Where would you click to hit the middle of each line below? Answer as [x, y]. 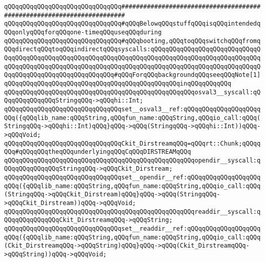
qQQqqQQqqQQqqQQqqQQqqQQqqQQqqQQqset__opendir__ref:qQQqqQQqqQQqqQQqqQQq [132, 178]
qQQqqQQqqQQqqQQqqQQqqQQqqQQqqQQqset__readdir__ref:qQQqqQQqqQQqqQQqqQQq [132, 229]
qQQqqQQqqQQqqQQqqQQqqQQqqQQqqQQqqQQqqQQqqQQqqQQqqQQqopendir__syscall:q [132, 160]
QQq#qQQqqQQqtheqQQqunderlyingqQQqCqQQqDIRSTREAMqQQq [98, 152]
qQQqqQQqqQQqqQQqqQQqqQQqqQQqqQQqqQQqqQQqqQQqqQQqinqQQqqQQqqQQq [118, 83]
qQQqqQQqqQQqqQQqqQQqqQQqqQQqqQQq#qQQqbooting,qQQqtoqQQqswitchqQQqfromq [132, 41]
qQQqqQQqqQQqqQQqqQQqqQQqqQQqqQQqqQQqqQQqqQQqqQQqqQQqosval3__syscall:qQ [132, 92]
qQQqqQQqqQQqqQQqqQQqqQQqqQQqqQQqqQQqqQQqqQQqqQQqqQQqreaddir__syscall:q [132, 211]
